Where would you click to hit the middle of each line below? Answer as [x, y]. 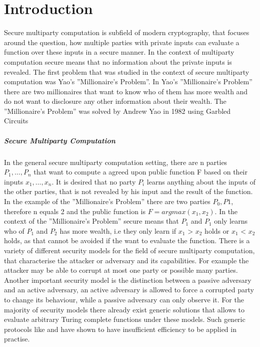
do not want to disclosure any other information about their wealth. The [115, 101]
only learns [231, 221]
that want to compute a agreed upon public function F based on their [140, 172]
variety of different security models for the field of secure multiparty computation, [129, 250]
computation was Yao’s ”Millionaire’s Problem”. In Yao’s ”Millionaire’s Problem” [128, 81]
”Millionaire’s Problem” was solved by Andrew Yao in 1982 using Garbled [117, 111]
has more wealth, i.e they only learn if [118, 230]
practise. [17, 339]
